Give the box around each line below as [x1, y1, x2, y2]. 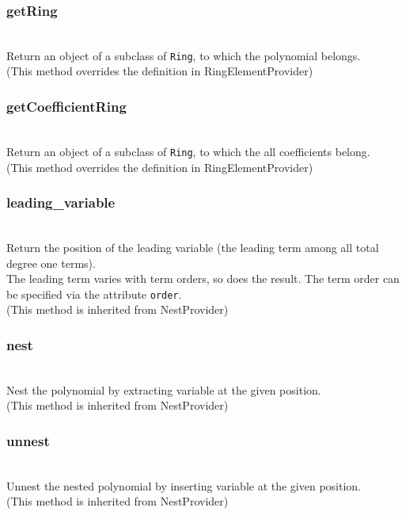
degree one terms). [6, 254, 96, 271]
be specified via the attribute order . [6, 285, 182, 302]
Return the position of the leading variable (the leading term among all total [6, 238, 379, 255]
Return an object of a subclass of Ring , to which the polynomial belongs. [6, 47, 361, 63]
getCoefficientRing [6, 96, 127, 116]
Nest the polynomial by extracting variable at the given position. [6, 381, 321, 398]
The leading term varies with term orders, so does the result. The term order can [6, 270, 400, 287]
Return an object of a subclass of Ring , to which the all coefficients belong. [6, 143, 370, 159]
